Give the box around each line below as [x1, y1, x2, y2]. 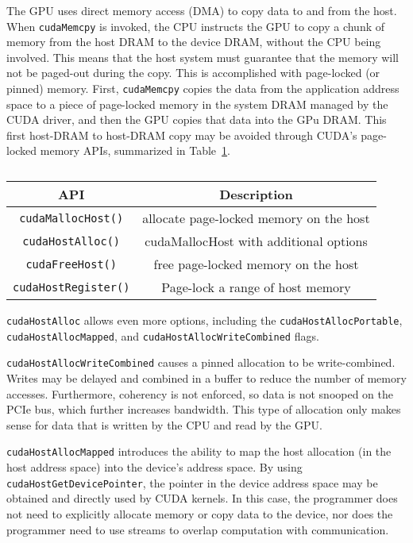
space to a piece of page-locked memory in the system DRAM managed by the [6, 95, 388, 112]
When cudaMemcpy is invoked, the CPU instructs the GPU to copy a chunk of [6, 17, 385, 34]
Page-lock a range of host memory [161, 278, 351, 297]
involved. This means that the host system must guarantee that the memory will [6, 48, 399, 65]
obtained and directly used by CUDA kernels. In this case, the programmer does [6, 490, 398, 506]
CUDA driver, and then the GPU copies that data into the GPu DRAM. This [6, 111, 387, 128]
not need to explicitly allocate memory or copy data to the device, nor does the [6, 505, 393, 522]
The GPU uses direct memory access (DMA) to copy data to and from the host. [6, 2, 397, 18]
